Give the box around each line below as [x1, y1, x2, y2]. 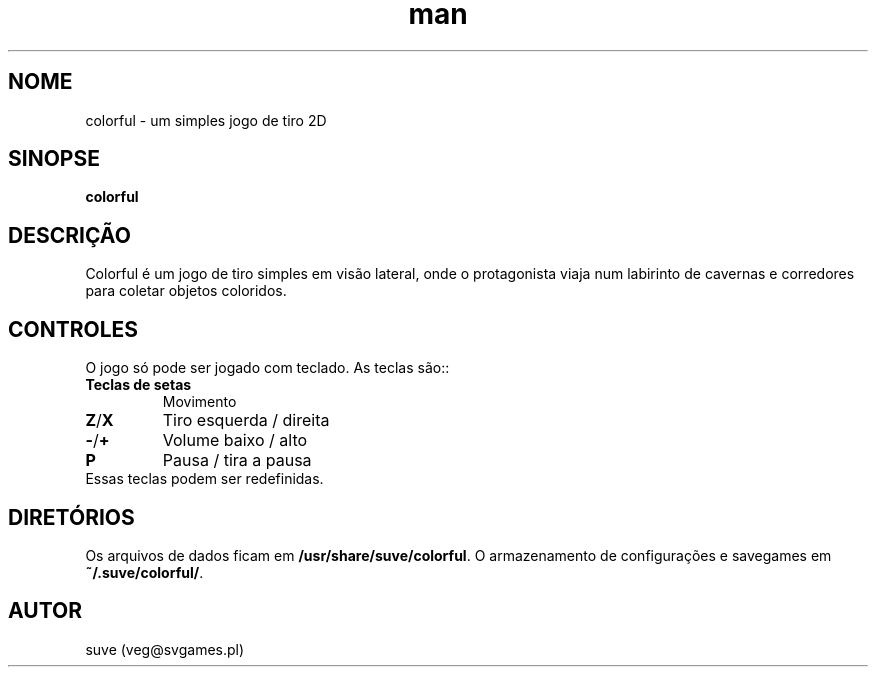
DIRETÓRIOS [8, 504, 135, 530]
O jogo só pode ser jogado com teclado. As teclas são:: [85, 359, 450, 377]
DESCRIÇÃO [8, 222, 131, 248]
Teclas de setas [85, 376, 192, 394]
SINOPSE [8, 146, 100, 172]
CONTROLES [8, 316, 139, 342]
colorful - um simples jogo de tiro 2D [85, 111, 327, 129]
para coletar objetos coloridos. [85, 282, 287, 300]
